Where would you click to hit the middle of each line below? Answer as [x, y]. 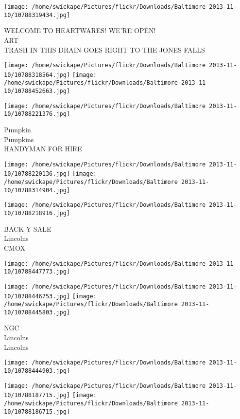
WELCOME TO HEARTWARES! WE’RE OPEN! [80, 30]
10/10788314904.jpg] [37, 190]
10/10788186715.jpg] [37, 411]
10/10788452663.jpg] [37, 91]
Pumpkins [19, 139]
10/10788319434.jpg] [37, 15]
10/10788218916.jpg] [37, 213]
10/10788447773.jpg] [37, 272]
